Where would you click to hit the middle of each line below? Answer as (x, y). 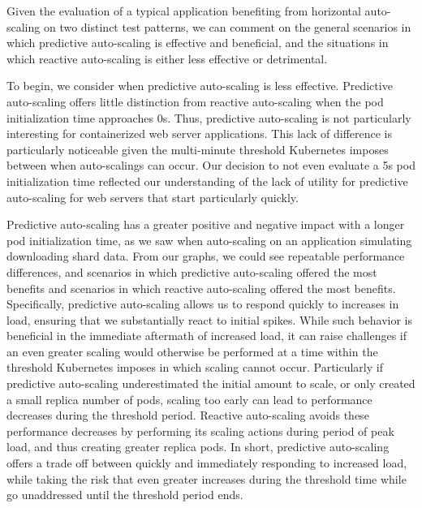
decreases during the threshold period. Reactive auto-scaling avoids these (188, 415)
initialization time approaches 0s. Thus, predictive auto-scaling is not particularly (209, 117)
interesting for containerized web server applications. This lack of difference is (200, 133)
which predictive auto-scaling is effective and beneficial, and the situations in (198, 43)
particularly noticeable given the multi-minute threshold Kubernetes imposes (198, 149)
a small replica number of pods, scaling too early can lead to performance (189, 399)
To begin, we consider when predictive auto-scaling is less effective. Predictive (200, 86)
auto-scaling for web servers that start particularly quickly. (153, 197)
